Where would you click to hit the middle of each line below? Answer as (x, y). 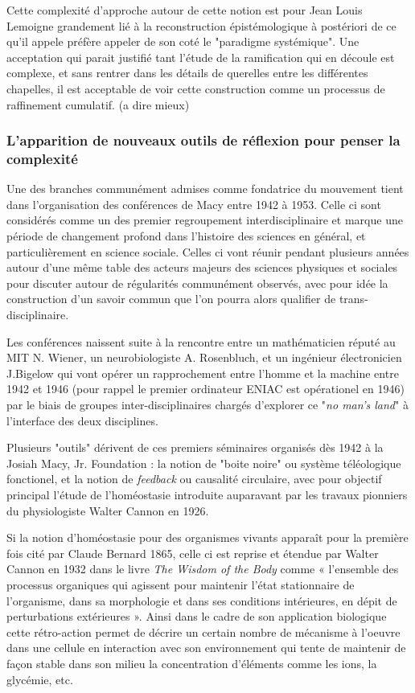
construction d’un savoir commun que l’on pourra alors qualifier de (171, 299)
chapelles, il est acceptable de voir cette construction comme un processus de (196, 88)
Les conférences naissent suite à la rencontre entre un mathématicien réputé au (201, 341)
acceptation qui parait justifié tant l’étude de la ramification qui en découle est (201, 57)
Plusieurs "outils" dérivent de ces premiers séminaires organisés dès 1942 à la (195, 447)
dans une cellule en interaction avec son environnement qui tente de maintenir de (206, 648)
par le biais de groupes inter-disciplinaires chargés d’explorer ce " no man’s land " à (207, 405)
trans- (353, 299)
